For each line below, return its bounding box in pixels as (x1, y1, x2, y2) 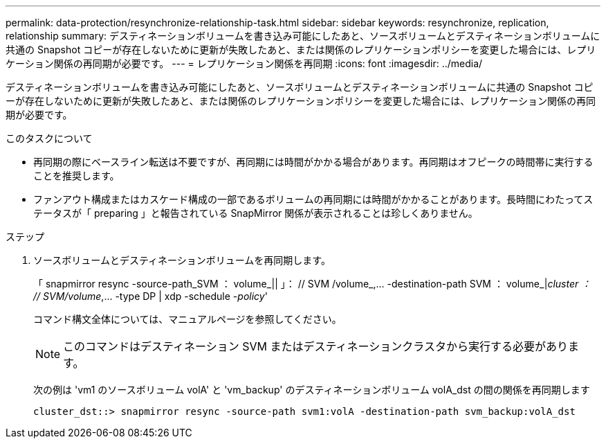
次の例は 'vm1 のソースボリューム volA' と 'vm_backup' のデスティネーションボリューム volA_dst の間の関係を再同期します (33, 384, 590, 396)
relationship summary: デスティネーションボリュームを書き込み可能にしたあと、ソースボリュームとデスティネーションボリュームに (6, 30, 600, 42)
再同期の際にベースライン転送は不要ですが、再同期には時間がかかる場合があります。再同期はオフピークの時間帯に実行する (33, 156, 594, 168)
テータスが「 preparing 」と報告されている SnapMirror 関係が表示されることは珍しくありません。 (33, 207, 478, 219)
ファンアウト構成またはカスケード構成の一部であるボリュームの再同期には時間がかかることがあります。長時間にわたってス (33, 193, 594, 205)
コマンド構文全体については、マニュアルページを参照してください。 (33, 313, 342, 325)
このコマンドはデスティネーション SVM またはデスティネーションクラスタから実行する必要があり (63, 339, 568, 353)
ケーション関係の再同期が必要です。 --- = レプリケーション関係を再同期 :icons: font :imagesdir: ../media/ (6, 57, 483, 69)
